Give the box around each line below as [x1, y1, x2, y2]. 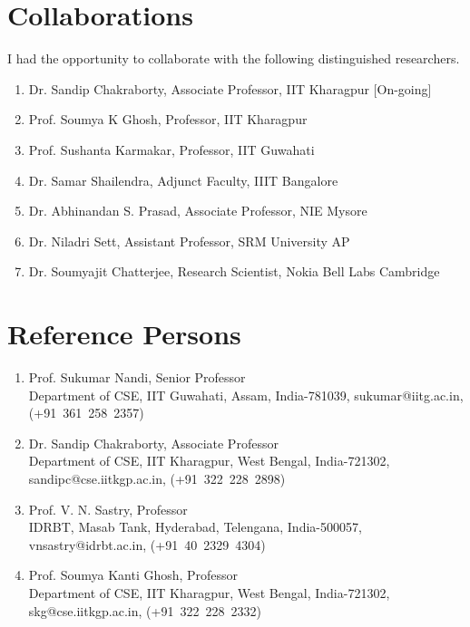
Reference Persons [7, 315, 241, 352]
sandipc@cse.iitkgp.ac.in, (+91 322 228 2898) [28, 468, 286, 487]
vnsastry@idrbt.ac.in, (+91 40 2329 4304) [28, 535, 266, 554]
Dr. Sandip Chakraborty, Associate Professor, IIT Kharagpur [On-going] [28, 79, 432, 98]
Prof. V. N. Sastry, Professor [28, 499, 188, 518]
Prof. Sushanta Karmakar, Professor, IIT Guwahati [28, 140, 315, 159]
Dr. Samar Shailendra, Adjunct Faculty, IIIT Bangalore [28, 170, 338, 189]
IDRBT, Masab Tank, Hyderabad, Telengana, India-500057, [28, 517, 362, 536]
